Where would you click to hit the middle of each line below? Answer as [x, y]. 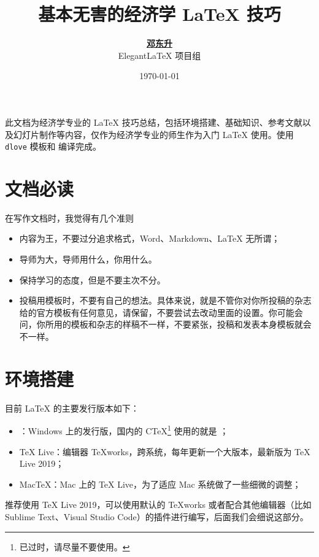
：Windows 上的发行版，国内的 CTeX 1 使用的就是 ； [124, 430]
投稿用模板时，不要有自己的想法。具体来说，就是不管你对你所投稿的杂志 [165, 300]
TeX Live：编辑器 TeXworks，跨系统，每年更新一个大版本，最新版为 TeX [165, 451]
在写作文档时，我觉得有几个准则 [69, 217]
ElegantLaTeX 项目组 [159, 55]
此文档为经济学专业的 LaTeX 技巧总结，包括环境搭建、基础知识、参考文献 [154, 122]
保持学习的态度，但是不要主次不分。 [92, 279]
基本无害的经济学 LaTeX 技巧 [159, 14]
